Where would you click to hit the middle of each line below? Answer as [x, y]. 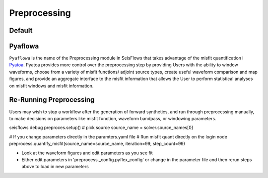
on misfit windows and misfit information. [51, 86]
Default [21, 30]
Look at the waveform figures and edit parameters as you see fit [87, 153]
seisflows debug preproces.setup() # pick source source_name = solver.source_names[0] [101, 128]
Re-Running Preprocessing [52, 100]
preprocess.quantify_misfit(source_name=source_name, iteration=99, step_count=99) [97, 144]
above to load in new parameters [55, 167]
